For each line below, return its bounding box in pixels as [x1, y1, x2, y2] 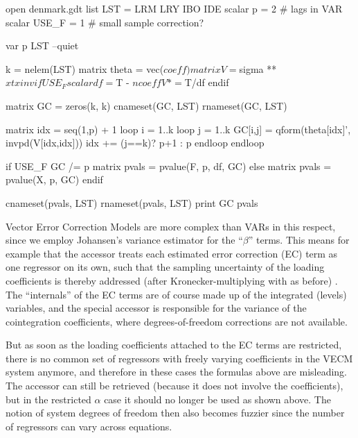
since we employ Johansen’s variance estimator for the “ [6, 233, 243, 247]
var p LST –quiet [6, 38, 79, 53]
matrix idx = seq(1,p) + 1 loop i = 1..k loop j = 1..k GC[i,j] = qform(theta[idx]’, [6, 121, 351, 136]
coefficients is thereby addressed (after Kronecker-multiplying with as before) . [6, 273, 338, 287]
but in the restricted [6, 391, 91, 406]
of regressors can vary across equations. [6, 419, 172, 433]
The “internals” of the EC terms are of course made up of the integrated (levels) [6, 287, 347, 301]
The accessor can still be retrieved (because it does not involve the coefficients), [6, 378, 343, 393]
